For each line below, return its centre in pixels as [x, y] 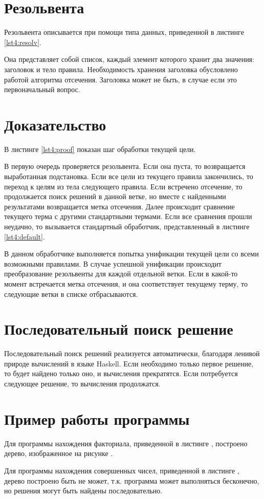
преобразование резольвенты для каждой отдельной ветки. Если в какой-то [121, 274]
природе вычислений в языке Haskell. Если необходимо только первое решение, [129, 363]
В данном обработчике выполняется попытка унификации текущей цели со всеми [131, 254]
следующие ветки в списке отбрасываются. [71, 294]
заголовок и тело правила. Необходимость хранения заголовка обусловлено [121, 69]
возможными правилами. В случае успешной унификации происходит [113, 263]
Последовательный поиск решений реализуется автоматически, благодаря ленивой [132, 353]
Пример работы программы [97, 418]
